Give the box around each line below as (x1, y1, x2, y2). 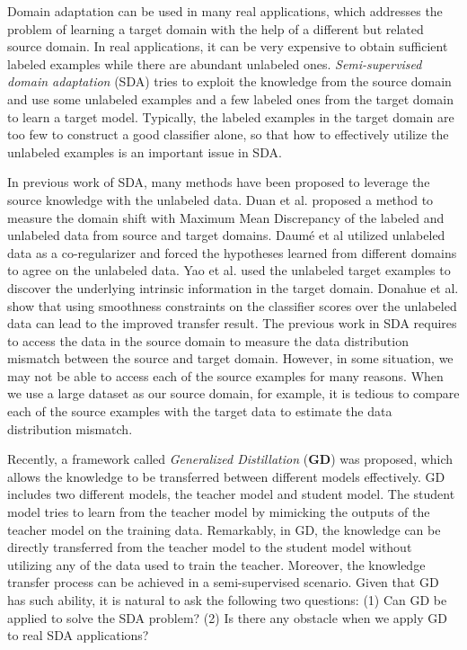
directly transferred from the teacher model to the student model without (7, 538, 412, 557)
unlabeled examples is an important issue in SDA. (7, 142, 282, 161)
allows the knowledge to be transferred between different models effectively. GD (7, 467, 445, 485)
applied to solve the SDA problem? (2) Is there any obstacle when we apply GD (7, 608, 447, 627)
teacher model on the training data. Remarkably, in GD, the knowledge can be (7, 520, 441, 539)
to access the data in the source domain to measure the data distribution (7, 331, 409, 350)
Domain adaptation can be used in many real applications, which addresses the (7, 2, 443, 20)
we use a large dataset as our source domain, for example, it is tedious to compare (7, 384, 460, 403)
